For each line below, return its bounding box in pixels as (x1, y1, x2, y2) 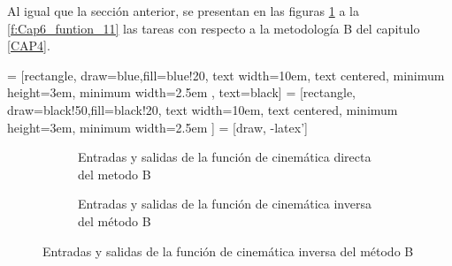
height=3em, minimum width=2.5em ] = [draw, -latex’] (7, 118, 308, 136)
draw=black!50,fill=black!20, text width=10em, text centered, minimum (7, 100, 398, 118)
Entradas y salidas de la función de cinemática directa (78, 148, 372, 166)
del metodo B (78, 164, 151, 183)
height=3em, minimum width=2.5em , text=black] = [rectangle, (7, 83, 356, 102)
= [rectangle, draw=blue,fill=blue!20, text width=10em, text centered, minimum (7, 65, 445, 84)
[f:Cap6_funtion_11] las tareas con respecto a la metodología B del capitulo (7, 19, 420, 37)
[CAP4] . (7, 36, 50, 55)
